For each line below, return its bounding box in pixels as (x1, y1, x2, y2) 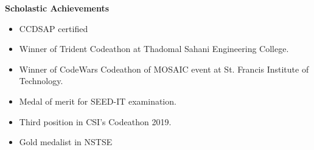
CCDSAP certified (19, 22, 88, 34)
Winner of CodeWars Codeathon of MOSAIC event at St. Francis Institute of (19, 62, 309, 75)
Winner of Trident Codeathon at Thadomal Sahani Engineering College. (19, 42, 289, 55)
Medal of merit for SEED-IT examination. (19, 94, 176, 107)
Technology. (19, 74, 63, 87)
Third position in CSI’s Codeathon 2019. (19, 115, 172, 128)
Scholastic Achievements (5, 2, 110, 14)
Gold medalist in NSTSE (19, 135, 113, 148)
